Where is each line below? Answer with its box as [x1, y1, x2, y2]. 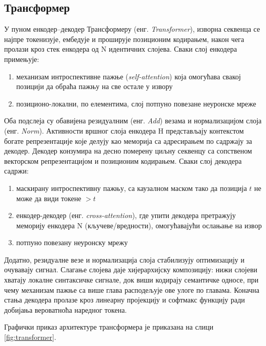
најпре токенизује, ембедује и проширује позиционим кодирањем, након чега [4, 33, 244, 44]
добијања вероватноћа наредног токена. [4, 304, 127, 315]
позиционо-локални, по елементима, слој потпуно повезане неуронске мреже [16, 98, 256, 109]
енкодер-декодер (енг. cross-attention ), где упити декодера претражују [16, 210, 236, 221]
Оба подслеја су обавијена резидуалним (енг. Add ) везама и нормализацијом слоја [4, 115, 262, 126]
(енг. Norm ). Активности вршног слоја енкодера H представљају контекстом [4, 125, 244, 136]
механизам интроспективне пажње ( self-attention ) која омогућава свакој [16, 71, 241, 81]
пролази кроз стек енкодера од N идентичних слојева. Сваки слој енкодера [4, 44, 237, 54]
